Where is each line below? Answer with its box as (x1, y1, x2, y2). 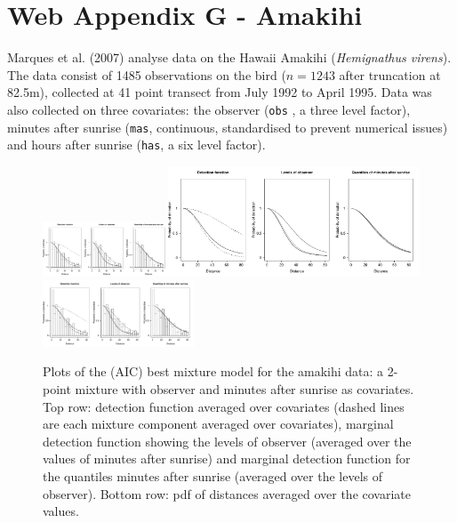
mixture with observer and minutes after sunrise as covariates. (75, 379, 414, 398)
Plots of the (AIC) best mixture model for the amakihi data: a (43, 362, 384, 381)
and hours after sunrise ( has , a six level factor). (7, 135, 266, 154)
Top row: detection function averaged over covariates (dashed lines (43, 397, 405, 415)
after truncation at (339, 65, 441, 84)
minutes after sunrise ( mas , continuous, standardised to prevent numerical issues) (7, 117, 448, 136)
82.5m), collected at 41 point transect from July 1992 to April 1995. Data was (7, 83, 432, 101)
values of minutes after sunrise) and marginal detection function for (43, 449, 411, 468)
